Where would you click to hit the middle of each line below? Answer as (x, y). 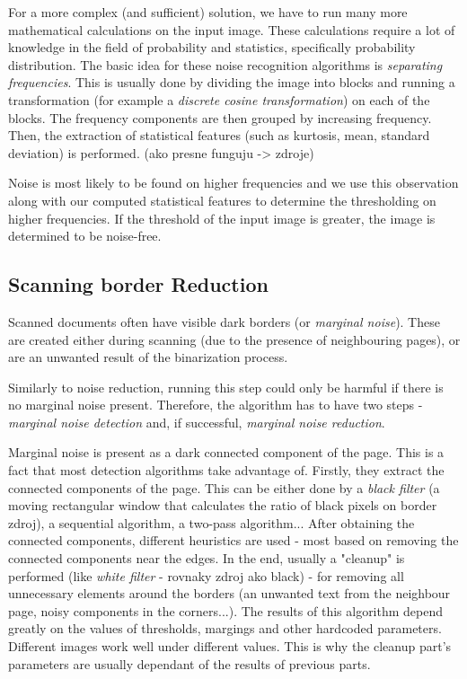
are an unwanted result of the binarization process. (148, 357)
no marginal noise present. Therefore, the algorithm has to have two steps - (216, 405)
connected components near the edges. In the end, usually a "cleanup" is (207, 558)
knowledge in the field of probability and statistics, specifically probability (212, 47)
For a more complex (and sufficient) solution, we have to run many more (208, 12)
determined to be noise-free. (85, 236)
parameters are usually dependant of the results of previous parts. (189, 663)
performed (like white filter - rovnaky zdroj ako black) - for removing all (206, 575)
